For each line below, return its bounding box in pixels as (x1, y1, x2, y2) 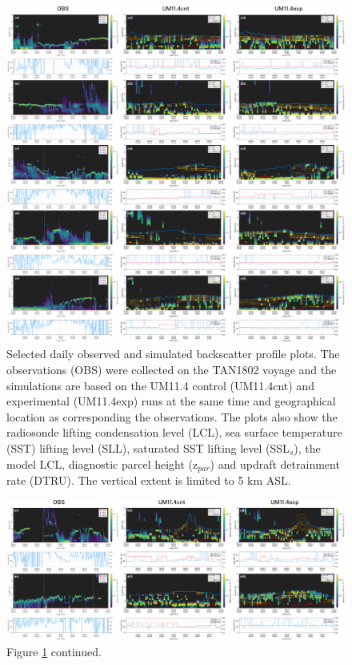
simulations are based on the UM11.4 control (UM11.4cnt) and (6, 377, 314, 393)
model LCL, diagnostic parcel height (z (6, 455, 198, 472)
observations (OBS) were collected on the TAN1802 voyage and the (6, 361, 337, 378)
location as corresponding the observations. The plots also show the (6, 408, 338, 425)
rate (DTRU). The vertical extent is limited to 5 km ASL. (6, 472, 291, 489)
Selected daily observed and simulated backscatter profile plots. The (6, 345, 340, 362)
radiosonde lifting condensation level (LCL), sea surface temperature (6, 424, 342, 441)
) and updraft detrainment (210, 455, 340, 472)
